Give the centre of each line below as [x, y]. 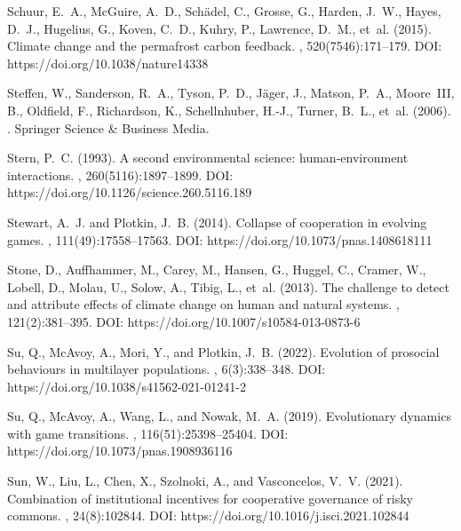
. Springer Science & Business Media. [108, 127]
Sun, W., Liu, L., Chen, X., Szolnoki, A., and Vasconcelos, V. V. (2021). [205, 481]
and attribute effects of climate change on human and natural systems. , [203, 304]
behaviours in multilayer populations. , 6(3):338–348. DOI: [167, 369]
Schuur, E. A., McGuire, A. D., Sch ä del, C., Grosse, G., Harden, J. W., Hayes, [224, 11]
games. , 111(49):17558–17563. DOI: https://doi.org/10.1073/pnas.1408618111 [220, 239]
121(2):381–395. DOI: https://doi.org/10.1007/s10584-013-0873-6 [184, 321]
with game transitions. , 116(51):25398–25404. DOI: [148, 433]
